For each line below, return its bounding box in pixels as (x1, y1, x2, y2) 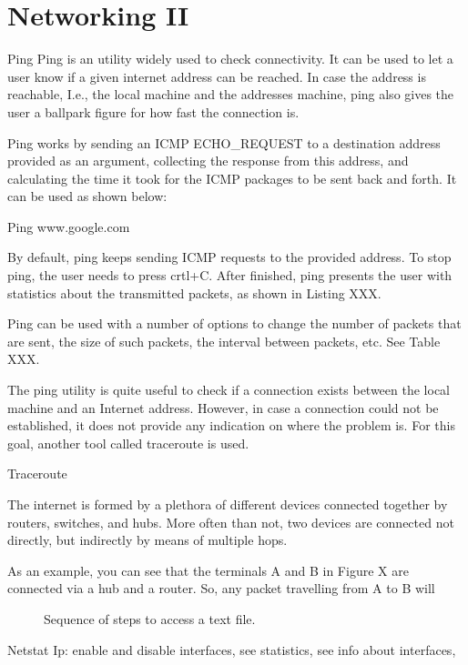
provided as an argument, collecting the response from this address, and (7, 151, 409, 170)
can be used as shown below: (7, 186, 168, 206)
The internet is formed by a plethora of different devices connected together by (7, 495, 448, 513)
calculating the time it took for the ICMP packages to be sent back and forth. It (7, 168, 457, 187)
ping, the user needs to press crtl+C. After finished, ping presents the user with (7, 266, 453, 285)
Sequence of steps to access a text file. (44, 609, 256, 628)
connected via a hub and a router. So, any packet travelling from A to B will (7, 579, 435, 598)
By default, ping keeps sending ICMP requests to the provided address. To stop (7, 247, 452, 267)
